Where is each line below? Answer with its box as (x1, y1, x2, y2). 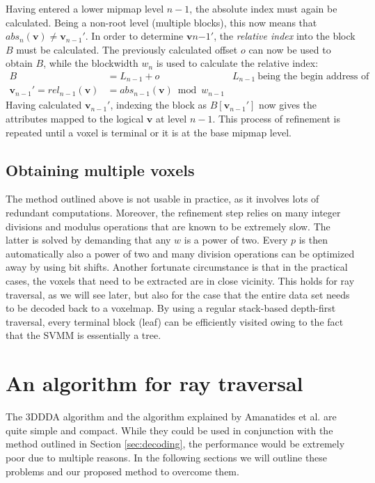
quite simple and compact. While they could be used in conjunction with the (6, 422, 333, 437)
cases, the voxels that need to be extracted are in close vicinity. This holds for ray (6, 274, 355, 288)
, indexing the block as (110, 97, 207, 112)
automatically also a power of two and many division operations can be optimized (6, 246, 355, 260)
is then (298, 232, 328, 247)
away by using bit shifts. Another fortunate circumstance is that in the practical (6, 260, 348, 274)
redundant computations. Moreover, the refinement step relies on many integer (6, 205, 341, 220)
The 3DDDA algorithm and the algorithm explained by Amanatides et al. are (6, 409, 337, 424)
